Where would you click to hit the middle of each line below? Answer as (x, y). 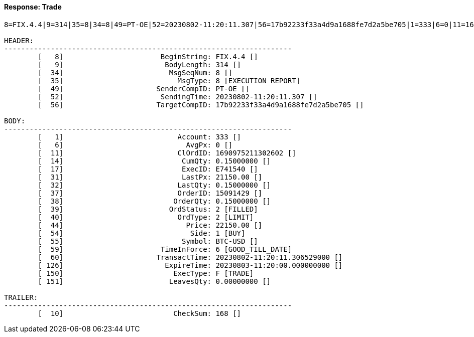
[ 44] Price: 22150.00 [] (150, 225)
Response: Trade (33, 7)
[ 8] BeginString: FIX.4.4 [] (148, 56)
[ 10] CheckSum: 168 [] (140, 313)
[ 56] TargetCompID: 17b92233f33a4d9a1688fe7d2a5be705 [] (201, 105)
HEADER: (19, 40)
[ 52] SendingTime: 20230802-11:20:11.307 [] (177, 97)
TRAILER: (21, 297)
